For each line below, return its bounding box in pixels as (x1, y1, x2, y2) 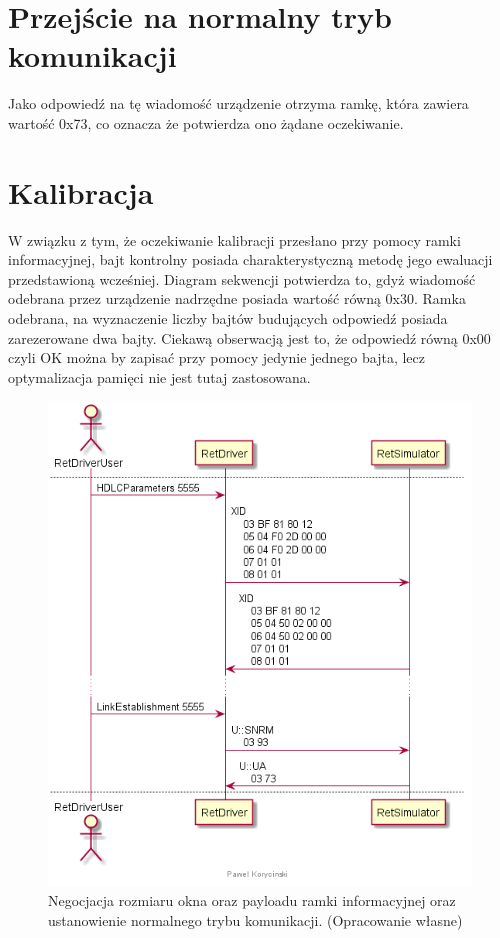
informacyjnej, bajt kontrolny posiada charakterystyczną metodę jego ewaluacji (8, 249, 493, 270)
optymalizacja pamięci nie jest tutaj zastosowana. (8, 366, 311, 387)
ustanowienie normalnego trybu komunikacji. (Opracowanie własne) (48, 909, 463, 930)
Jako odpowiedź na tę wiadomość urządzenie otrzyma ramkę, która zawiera (8, 93, 469, 114)
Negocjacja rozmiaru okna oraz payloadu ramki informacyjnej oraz (48, 890, 456, 911)
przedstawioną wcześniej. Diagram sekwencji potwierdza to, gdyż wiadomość (8, 268, 476, 289)
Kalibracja (8, 171, 154, 212)
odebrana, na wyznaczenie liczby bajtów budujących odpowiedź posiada (8, 308, 448, 328)
